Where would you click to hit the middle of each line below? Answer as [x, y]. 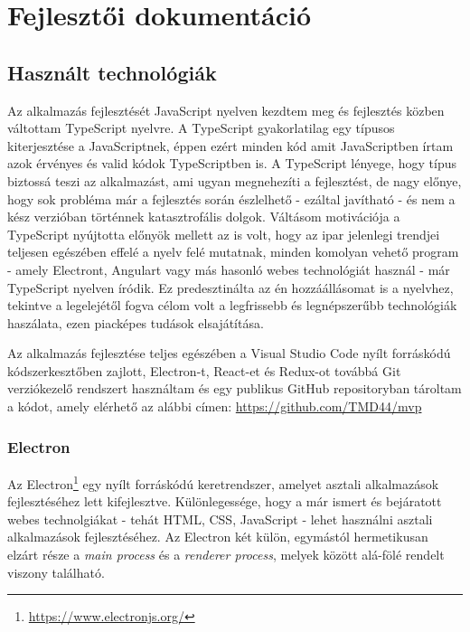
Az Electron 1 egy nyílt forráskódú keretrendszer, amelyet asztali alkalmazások [223, 482]
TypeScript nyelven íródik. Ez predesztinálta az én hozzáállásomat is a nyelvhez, [230, 287]
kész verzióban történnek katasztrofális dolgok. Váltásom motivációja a [204, 217]
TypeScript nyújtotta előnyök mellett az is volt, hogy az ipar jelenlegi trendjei [224, 234]
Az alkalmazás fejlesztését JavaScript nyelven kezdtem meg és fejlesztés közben [226, 110]
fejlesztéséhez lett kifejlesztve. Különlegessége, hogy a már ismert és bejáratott [225, 501]
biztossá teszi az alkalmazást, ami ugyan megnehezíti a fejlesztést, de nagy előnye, [235, 180]
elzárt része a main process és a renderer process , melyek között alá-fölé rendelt [226, 554]
